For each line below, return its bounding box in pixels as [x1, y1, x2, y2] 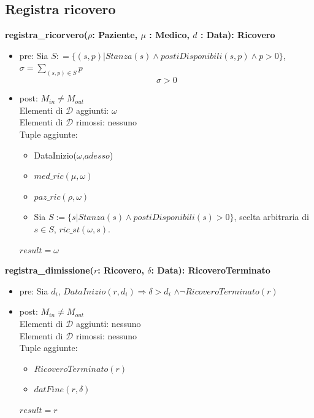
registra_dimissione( [5, 264, 94, 277]
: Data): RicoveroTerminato [151, 264, 270, 277]
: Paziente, [92, 28, 138, 41]
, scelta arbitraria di [234, 210, 309, 223]
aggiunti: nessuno [75, 317, 141, 329]
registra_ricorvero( [5, 28, 88, 41]
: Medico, [149, 28, 190, 41]
